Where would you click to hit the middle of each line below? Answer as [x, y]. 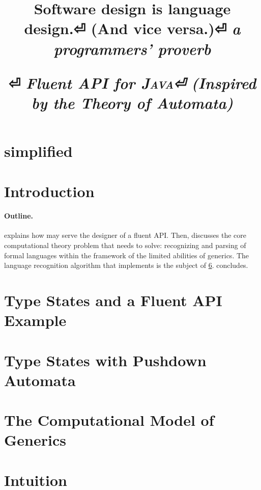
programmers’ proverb [132, 48]
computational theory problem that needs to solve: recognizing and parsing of [125, 245]
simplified [38, 151]
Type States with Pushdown [105, 360]
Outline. [19, 216]
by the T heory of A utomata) [132, 102]
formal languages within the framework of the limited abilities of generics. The [127, 255]
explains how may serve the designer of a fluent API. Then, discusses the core [125, 235]
